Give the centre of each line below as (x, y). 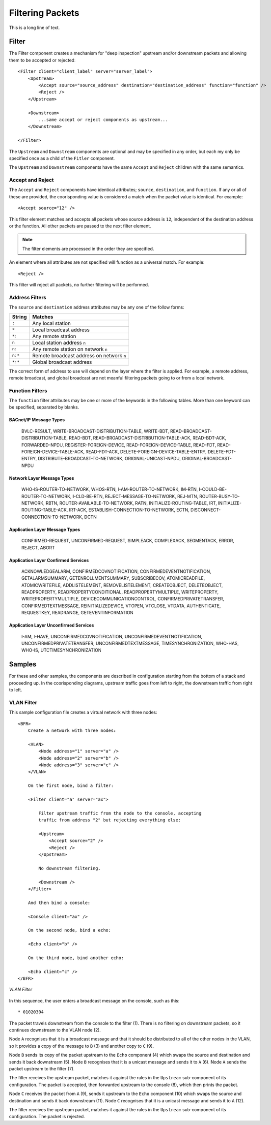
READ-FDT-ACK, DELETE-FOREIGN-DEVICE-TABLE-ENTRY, (146, 452)
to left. (15, 690)
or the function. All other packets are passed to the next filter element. (80, 226)
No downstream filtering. (69, 868)
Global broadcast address (62, 362)
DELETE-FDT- (222, 452)
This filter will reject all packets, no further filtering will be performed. (79, 284)
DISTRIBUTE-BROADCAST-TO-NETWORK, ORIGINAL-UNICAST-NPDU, (109, 459)
